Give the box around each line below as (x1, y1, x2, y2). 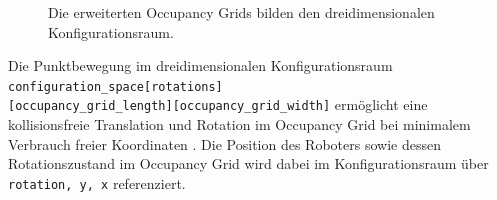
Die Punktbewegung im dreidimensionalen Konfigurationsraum (8, 55, 393, 76)
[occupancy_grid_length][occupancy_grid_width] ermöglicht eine (8, 94, 428, 115)
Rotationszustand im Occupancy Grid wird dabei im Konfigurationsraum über (8, 153, 489, 174)
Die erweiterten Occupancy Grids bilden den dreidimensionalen (48, 2, 435, 22)
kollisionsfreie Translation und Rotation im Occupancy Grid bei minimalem (8, 114, 471, 135)
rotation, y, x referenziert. (8, 172, 186, 193)
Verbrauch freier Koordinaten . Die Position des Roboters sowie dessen (8, 133, 441, 154)
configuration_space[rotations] (8, 79, 223, 94)
